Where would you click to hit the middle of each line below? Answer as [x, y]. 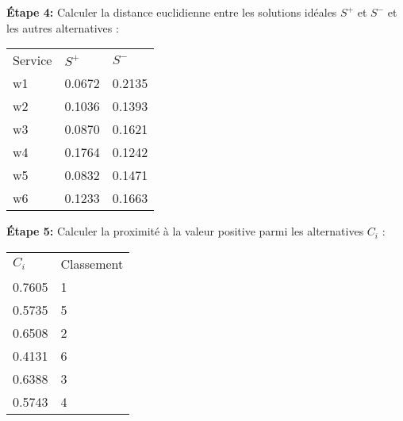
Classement [92, 263]
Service [33, 60]
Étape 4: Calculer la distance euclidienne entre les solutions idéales [172, 12]
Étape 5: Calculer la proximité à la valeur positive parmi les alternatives [185, 231]
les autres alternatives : [63, 27]
